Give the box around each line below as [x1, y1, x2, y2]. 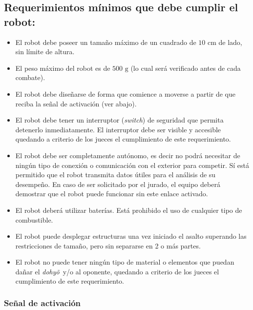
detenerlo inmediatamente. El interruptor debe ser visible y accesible [15, 124, 221, 134]
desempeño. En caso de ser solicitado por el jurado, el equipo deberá [15, 179, 220, 189]
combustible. [15, 214, 53, 225]
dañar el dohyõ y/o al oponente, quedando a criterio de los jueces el [15, 266, 219, 276]
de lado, [218, 37, 242, 47]
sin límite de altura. [15, 46, 75, 57]
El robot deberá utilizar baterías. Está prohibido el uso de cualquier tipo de [15, 205, 242, 215]
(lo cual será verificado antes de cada [130, 62, 241, 73]
